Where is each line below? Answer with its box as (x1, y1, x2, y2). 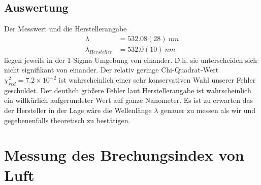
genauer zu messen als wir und (160, 105, 256, 116)
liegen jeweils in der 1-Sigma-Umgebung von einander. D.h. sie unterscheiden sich (4, 54, 257, 65)
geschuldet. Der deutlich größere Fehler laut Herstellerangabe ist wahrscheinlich (4, 85, 251, 95)
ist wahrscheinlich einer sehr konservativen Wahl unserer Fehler (58, 75, 256, 85)
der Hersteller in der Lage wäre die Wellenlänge (4, 105, 152, 116)
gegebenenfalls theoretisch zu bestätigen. (4, 115, 130, 125)
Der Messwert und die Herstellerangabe (4, 23, 127, 34)
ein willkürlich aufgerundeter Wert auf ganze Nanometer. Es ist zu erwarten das (4, 95, 253, 105)
